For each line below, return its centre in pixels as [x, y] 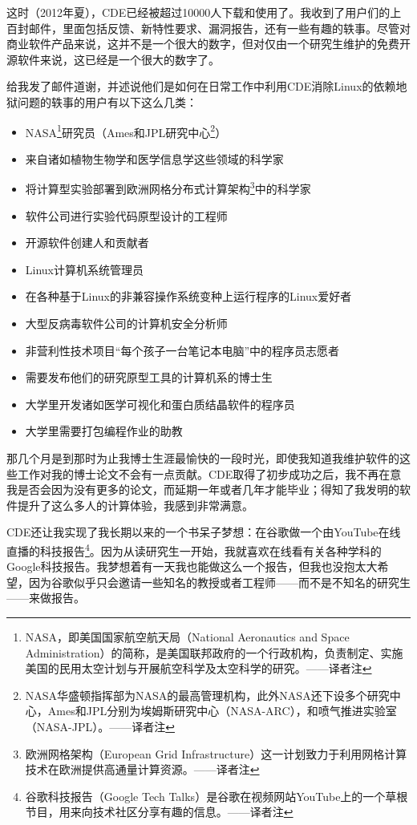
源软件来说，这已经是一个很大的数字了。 [113, 59]
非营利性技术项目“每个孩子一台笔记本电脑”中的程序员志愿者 [182, 350]
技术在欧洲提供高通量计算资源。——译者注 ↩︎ [142, 769]
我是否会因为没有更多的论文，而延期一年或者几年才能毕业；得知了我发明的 [203, 489]
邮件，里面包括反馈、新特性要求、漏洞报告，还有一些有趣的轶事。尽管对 [219, 28]
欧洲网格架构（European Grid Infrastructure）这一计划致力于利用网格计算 [216, 753]
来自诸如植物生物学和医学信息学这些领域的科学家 [154, 158]
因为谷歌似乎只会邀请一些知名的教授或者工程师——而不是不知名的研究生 [219, 582]
